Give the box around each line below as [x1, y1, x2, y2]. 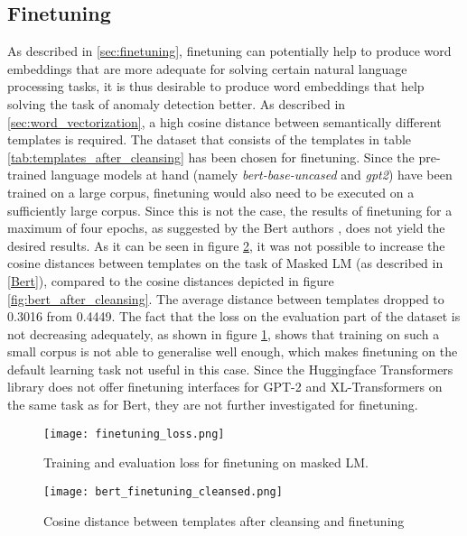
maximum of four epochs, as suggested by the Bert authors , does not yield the [7, 218, 445, 237]
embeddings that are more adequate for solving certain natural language [7, 59, 407, 78]
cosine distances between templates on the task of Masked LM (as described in [7, 254, 444, 273]
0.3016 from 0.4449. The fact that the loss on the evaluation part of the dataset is [7, 307, 461, 326]
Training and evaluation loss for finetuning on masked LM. [43, 453, 369, 472]
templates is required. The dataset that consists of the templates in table [7, 130, 412, 149]
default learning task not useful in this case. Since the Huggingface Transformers [7, 359, 453, 378]
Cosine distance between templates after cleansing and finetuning [43, 511, 405, 530]
